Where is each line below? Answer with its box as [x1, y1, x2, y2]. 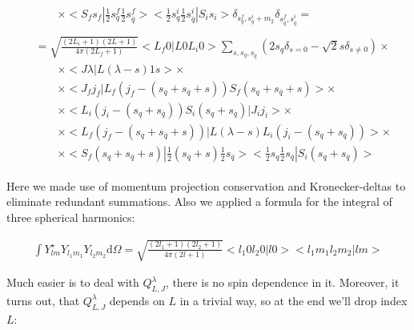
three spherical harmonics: [6, 208, 135, 225]
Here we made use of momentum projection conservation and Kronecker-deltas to [6, 177, 406, 194]
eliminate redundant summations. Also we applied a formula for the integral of [6, 193, 392, 210]
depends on [109, 292, 165, 308]
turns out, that [6, 292, 80, 308]
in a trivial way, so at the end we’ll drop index [179, 292, 408, 308]
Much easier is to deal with [6, 274, 139, 291]
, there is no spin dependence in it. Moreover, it [165, 274, 400, 291]
